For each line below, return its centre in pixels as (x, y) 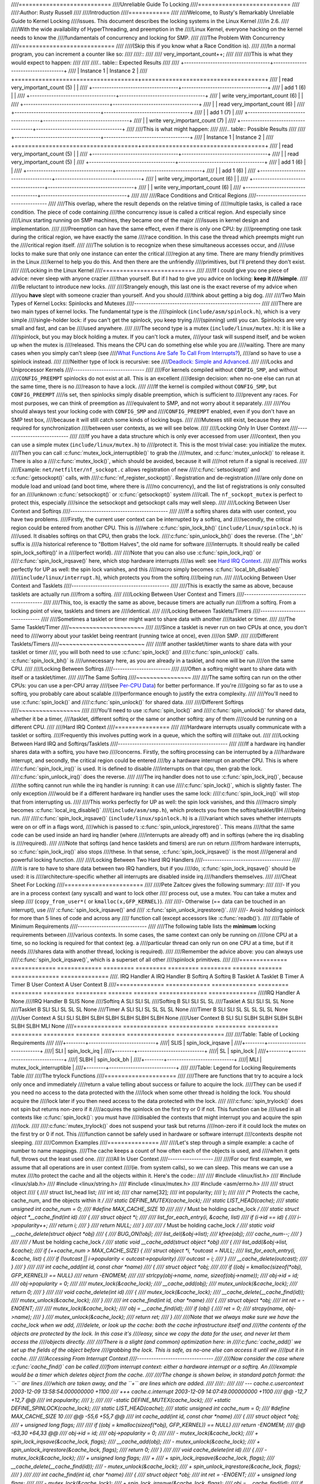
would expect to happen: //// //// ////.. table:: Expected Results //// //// (95, 62)
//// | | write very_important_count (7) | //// (185, 121)
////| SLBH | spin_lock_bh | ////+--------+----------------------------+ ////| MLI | (165, 1059)
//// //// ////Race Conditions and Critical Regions (189, 195)
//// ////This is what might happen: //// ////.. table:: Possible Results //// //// (216, 129)
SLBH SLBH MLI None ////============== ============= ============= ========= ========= (145, 1026)
